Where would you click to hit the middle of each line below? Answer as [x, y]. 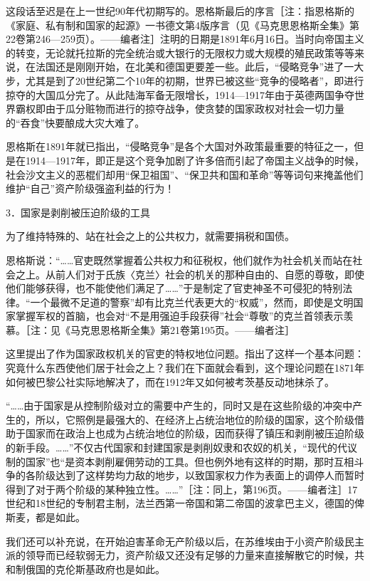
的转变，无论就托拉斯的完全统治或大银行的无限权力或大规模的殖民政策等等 [180, 52]
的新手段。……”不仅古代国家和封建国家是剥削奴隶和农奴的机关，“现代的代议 [181, 447]
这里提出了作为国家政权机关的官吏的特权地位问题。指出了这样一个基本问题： [185, 354]
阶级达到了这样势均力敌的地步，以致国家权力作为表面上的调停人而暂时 [200, 475]
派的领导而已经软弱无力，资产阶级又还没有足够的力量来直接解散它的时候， [180, 555]
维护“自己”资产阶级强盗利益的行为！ [90, 188]
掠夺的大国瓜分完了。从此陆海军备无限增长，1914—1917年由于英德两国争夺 [180, 94]
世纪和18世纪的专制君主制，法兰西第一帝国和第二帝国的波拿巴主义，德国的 [180, 503]
